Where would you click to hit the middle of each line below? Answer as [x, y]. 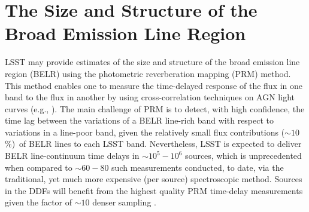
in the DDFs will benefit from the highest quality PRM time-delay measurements [154, 190]
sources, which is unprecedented [243, 156]
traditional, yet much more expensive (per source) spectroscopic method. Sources [154, 179]
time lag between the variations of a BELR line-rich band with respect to [140, 120]
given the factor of [39, 202]
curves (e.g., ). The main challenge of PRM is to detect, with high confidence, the [155, 108]
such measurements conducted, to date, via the [198, 167]
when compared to [39, 167]
